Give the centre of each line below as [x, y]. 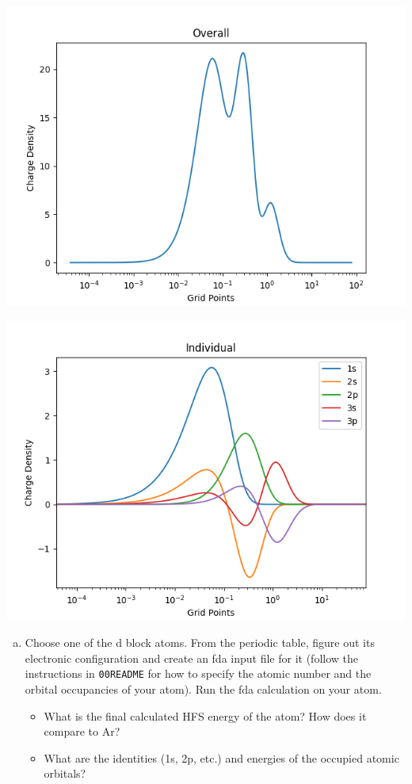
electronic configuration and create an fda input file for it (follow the [191, 658]
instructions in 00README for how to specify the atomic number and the [198, 673]
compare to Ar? [82, 731]
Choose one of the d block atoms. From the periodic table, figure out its [200, 642]
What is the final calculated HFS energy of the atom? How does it [205, 715]
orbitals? [65, 773]
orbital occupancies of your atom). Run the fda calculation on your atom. [203, 689]
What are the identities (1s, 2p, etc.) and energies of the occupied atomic [221, 757]
